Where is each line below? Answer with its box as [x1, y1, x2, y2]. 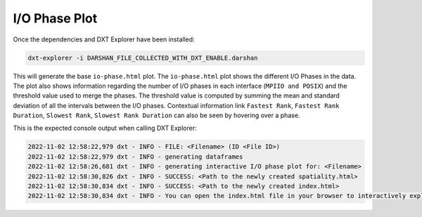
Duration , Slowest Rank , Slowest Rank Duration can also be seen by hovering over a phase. [13, 111, 300, 119]
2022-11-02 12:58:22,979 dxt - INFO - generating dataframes [27, 152, 243, 161]
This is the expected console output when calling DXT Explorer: [13, 124, 197, 133]
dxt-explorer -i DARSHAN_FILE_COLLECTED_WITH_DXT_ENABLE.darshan [27, 53, 258, 62]
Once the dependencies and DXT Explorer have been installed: [13, 35, 195, 44]
